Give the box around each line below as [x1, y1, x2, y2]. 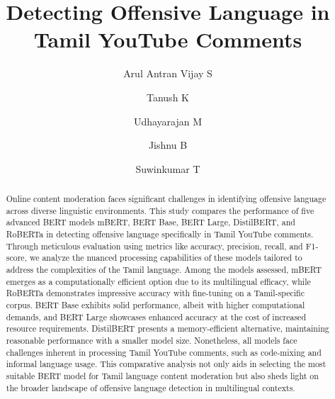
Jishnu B [148, 137, 188, 152]
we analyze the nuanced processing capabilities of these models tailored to [29, 252, 302, 264]
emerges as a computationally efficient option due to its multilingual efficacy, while [6, 275, 311, 287]
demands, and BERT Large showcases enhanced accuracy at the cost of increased [6, 310, 307, 322]
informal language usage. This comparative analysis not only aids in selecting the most [6, 358, 327, 370]
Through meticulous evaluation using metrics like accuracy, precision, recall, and [6, 240, 303, 252]
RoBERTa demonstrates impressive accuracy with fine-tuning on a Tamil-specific [6, 287, 305, 299]
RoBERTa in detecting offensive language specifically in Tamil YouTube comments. [6, 228, 314, 240]
